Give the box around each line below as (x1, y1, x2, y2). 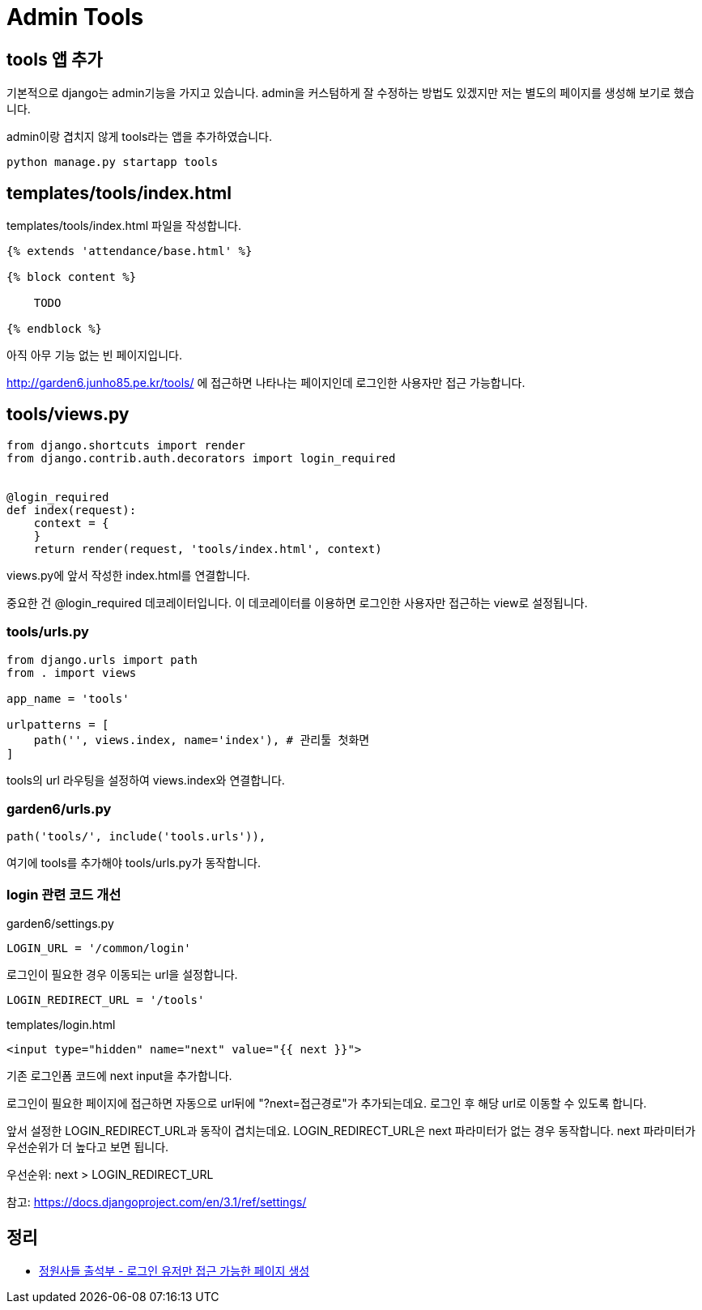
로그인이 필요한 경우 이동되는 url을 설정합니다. (6, 968, 238, 982)
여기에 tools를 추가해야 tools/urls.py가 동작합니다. (6, 856, 261, 870)
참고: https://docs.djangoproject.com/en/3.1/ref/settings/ (6, 1195, 307, 1210)
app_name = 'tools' (6, 691, 130, 705)
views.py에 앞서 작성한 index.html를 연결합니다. (6, 568, 250, 582)
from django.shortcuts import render (6, 438, 246, 452)
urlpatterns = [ (6, 717, 109, 731)
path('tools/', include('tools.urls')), (6, 830, 266, 844)
